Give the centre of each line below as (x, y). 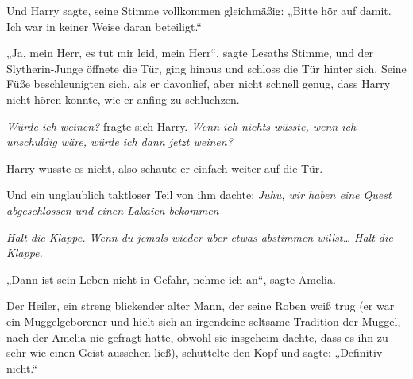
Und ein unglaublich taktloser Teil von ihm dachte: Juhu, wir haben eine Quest (199, 195)
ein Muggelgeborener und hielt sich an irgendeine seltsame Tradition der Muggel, (204, 321)
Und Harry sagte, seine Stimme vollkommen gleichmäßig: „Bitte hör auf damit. (199, 10)
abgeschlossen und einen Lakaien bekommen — (118, 210)
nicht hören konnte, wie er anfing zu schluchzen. (123, 99)
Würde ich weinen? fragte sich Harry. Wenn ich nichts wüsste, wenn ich (181, 126)
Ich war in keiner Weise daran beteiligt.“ (104, 26)
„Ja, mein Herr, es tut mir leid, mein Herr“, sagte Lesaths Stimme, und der (190, 53)
